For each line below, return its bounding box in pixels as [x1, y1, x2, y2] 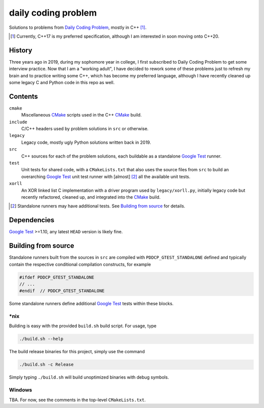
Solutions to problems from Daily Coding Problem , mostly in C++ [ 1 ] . [9, 24, 147, 30]
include [9, 119, 28, 125]
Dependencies [9, 216, 55, 225]
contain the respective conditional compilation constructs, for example [9, 261, 151, 267]
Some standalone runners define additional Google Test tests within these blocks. [9, 301, 174, 307]
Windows [9, 386, 32, 393]
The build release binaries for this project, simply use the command [9, 349, 145, 355]
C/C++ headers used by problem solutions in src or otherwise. [21, 126, 149, 132]
